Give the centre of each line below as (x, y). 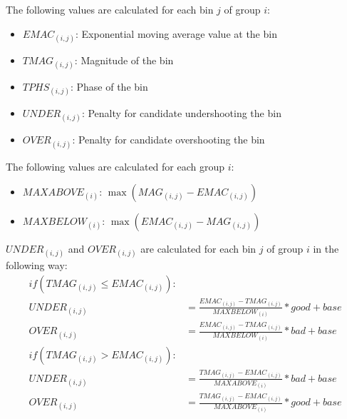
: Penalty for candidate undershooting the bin (181, 113)
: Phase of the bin (109, 86)
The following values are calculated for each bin (110, 9)
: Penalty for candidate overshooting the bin (169, 140)
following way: (37, 265)
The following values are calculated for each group (115, 166)
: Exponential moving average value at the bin (176, 33)
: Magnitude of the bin (124, 60)
